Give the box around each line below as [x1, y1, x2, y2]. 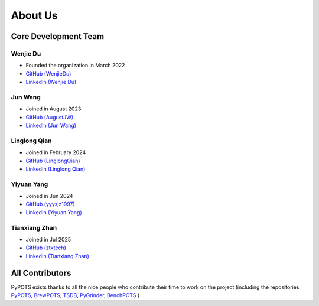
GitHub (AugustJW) [25, 113, 74, 121]
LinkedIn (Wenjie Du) [25, 79, 77, 86]
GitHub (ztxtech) [25, 244, 66, 251]
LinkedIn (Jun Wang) [25, 122, 77, 129]
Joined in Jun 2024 [25, 193, 73, 200]
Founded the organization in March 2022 [25, 62, 125, 69]
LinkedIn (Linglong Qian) [25, 165, 86, 172]
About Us [11, 9, 58, 22]
